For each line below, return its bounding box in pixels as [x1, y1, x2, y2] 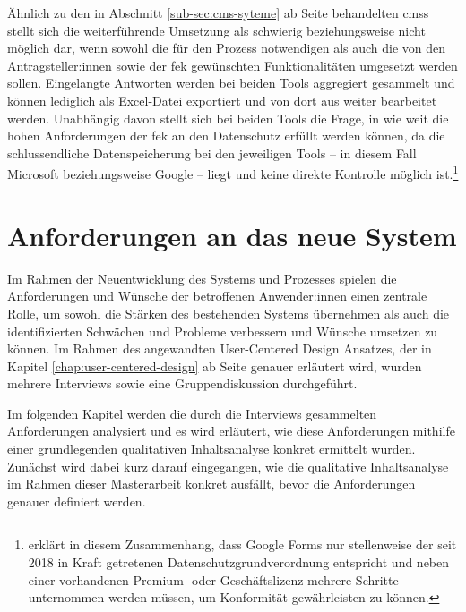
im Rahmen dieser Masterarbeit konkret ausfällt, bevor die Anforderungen [7, 474, 416, 493]
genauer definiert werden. [7, 491, 146, 510]
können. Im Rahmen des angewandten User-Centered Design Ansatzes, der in [7, 339, 432, 358]
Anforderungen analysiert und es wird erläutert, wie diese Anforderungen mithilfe [7, 421, 455, 440]
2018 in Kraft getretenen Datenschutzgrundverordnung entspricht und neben [28, 553, 450, 572]
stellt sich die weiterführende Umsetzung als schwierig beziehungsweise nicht [7, 21, 426, 39]
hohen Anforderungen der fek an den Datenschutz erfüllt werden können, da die [7, 126, 445, 145]
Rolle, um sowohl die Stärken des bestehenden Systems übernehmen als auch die [7, 303, 450, 322]
